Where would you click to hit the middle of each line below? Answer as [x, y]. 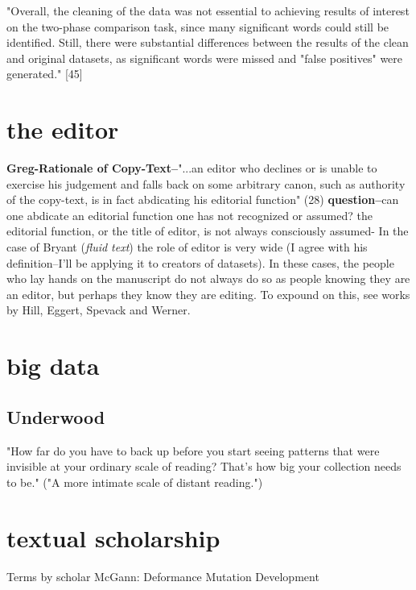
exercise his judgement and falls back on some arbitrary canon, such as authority [206, 183]
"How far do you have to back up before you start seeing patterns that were [193, 450]
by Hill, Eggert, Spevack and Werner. [99, 310]
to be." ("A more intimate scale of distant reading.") [135, 482]
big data [53, 366]
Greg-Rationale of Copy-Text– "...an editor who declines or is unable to [192, 168]
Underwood [56, 416]
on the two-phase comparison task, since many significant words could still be [198, 26]
